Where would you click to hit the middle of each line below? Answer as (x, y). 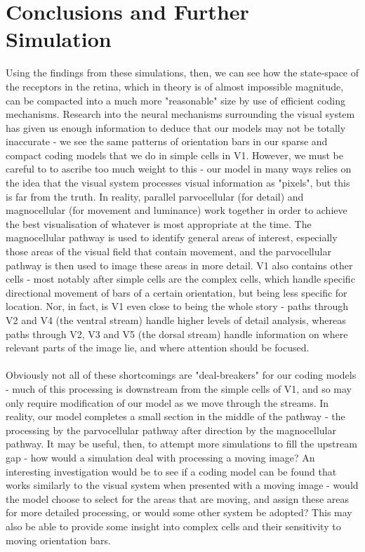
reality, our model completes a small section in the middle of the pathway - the (175, 416)
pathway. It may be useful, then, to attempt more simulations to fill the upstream (181, 444)
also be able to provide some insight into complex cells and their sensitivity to (173, 526)
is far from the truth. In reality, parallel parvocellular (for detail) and (155, 196)
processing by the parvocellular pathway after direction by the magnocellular (171, 430)
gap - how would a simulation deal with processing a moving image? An (160, 457)
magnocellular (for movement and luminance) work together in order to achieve (177, 210)
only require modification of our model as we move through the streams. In (167, 402)
